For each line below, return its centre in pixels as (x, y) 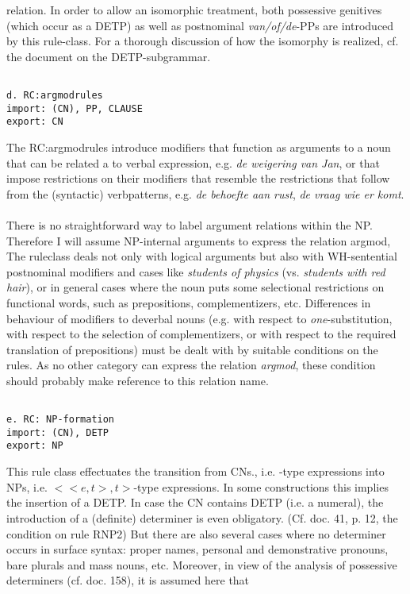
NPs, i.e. (27, 486)
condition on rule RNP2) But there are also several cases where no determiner (196, 533)
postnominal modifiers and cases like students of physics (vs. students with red (196, 271)
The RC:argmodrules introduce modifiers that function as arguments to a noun (199, 147)
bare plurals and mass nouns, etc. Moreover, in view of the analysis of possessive (202, 564)
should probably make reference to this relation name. (138, 380)
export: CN (35, 122)
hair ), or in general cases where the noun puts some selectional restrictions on (195, 287)
